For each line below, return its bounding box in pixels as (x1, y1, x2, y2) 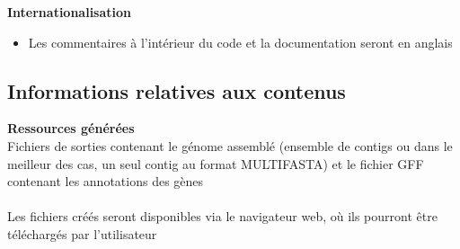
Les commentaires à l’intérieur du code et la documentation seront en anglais (28, 32, 453, 51)
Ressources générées (7, 119, 135, 138)
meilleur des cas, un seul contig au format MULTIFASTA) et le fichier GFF (7, 154, 424, 173)
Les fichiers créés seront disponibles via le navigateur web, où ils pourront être (7, 207, 438, 226)
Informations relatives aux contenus (7, 76, 346, 104)
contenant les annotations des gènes (7, 172, 204, 191)
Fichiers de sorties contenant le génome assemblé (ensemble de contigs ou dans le (7, 136, 453, 155)
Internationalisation (7, 3, 132, 21)
